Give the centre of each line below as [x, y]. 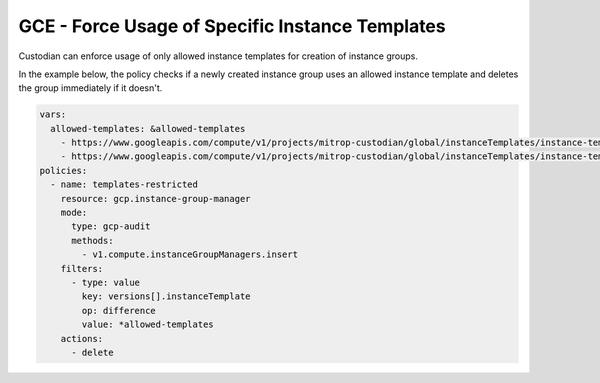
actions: [82, 338]
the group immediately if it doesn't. [90, 88]
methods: [92, 240]
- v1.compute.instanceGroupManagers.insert [190, 254]
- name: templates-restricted [124, 184]
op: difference [119, 310]
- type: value [105, 282]
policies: [63, 170]
